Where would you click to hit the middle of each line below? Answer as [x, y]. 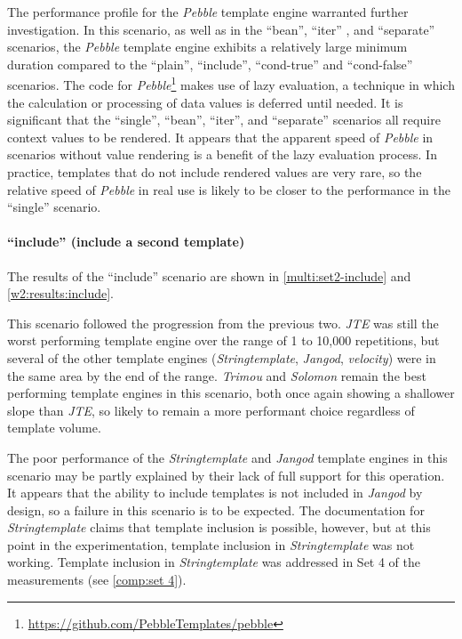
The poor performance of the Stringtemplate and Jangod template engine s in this [227, 457]
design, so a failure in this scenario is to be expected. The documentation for [216, 510]
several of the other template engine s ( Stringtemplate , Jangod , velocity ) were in [222, 357]
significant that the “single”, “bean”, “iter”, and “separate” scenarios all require [224, 120]
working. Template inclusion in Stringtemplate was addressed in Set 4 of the [214, 562]
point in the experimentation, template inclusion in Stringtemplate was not [211, 544]
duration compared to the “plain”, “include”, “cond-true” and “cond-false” [210, 64]
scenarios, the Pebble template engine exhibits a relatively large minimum [207, 47]
